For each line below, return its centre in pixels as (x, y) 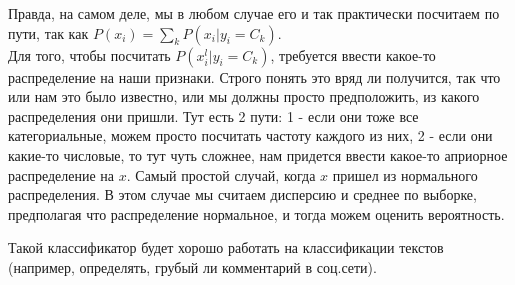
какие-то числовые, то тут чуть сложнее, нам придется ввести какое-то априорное (258, 154)
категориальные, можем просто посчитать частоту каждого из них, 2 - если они (250, 135)
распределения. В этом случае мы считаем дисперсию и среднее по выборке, (242, 194)
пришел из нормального (405, 174)
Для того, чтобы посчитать (89, 54)
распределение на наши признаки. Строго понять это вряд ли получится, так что (254, 76)
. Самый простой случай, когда (221, 174)
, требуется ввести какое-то (353, 54)
